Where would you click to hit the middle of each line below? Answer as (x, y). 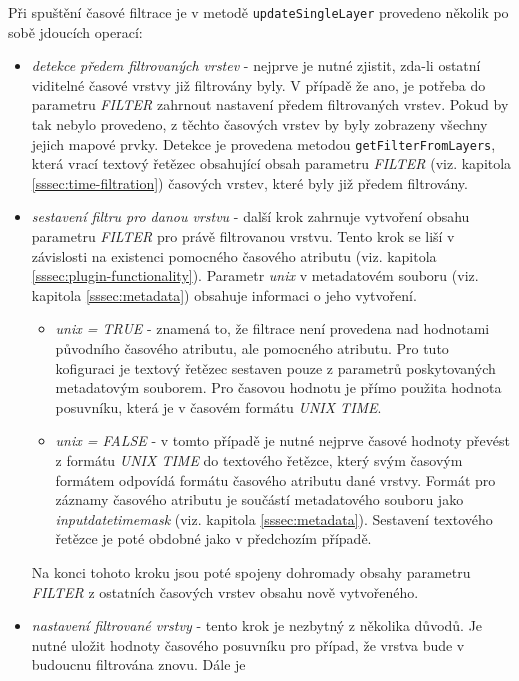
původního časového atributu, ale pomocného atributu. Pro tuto (252, 348)
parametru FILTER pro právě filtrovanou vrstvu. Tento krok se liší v (243, 236)
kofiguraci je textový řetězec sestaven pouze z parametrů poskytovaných (275, 367)
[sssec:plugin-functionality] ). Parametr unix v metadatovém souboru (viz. (255, 275)
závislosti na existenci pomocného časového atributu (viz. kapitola (234, 255)
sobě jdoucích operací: (75, 31)
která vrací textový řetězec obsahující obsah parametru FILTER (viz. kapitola (271, 163)
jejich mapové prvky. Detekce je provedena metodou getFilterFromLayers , (263, 143)
